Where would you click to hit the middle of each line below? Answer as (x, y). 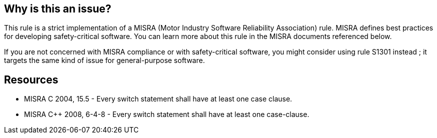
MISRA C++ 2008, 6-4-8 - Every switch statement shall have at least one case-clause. (167, 114)
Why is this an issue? (58, 9)
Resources (31, 79)
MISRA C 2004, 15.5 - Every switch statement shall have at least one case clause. (158, 99)
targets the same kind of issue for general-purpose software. (104, 60)
